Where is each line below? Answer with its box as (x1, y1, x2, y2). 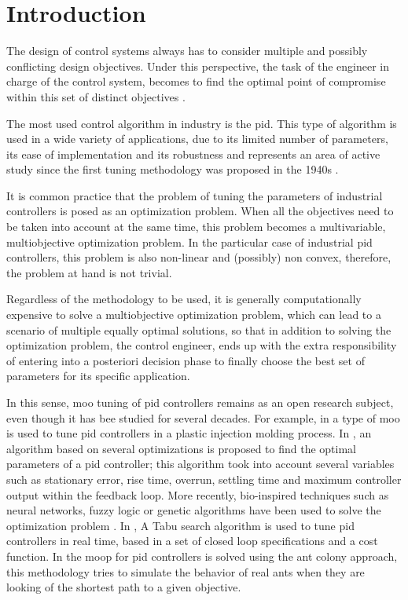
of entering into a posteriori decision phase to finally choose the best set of (6, 352, 365, 368)
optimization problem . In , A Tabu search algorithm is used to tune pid (6, 517, 355, 533)
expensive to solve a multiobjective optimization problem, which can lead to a (6, 306, 381, 323)
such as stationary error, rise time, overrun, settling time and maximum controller (6, 470, 402, 487)
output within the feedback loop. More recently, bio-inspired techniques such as (6, 486, 389, 503)
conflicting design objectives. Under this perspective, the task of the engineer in (6, 57, 390, 74)
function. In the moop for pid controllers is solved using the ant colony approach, (6, 547, 398, 564)
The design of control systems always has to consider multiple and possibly (6, 42, 368, 59)
